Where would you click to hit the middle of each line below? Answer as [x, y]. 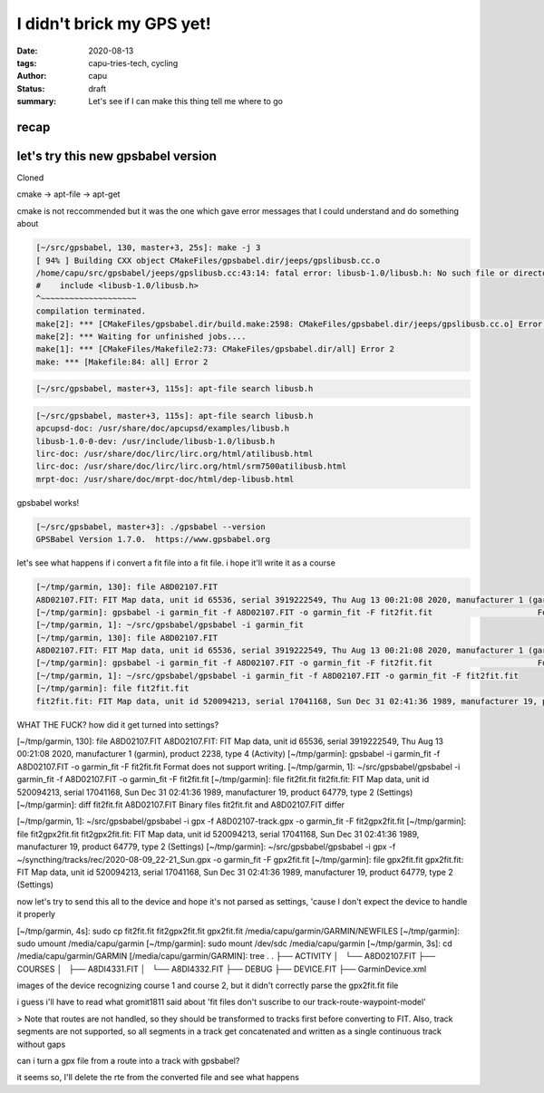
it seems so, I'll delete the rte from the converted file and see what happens [158, 1078]
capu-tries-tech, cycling [133, 63]
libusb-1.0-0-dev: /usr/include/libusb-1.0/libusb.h [155, 441]
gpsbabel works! [48, 502]
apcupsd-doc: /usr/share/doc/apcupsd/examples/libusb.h [163, 429]
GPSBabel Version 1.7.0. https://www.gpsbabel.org [153, 540]
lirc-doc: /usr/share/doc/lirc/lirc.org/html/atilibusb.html [175, 454]
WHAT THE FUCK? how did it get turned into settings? [118, 724]
